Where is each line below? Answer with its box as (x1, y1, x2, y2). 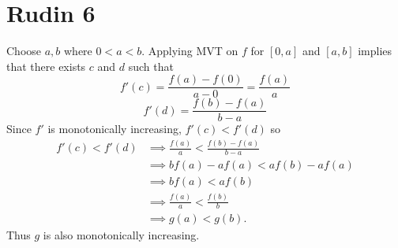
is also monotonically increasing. (43, 227, 200, 243)
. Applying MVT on (141, 43, 238, 59)
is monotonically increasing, (47, 120, 182, 137)
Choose (6, 43, 42, 59)
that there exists (6, 57, 86, 74)
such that (128, 57, 174, 74)
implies (358, 43, 392, 59)
